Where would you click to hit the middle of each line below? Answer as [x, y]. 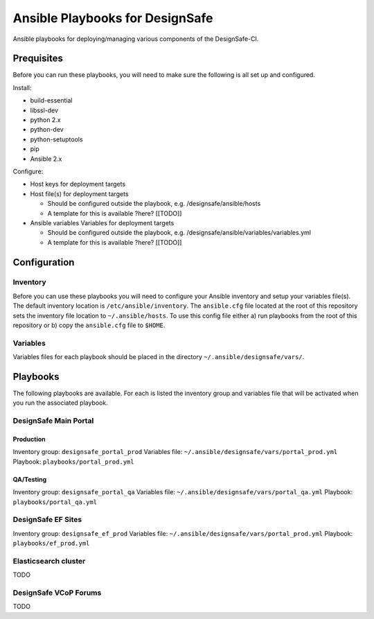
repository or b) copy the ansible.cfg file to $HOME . [89, 325]
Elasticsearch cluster [49, 561]
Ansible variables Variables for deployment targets [102, 223]
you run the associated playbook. [60, 403]
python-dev [47, 130]
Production [29, 439]
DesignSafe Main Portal [53, 421]
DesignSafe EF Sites [47, 520]
